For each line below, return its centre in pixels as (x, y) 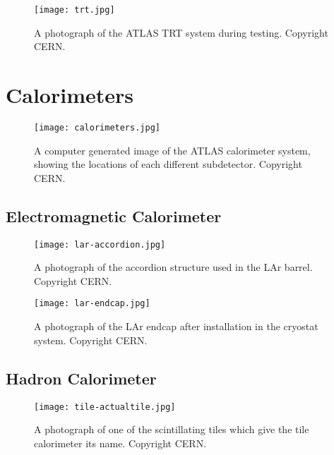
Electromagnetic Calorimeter (114, 216)
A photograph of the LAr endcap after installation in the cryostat (176, 326)
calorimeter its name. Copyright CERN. (120, 443)
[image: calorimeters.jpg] (97, 127)
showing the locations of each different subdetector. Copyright (168, 164)
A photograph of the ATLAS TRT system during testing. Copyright (181, 32)
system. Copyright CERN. (91, 340)
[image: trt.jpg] (74, 10)
